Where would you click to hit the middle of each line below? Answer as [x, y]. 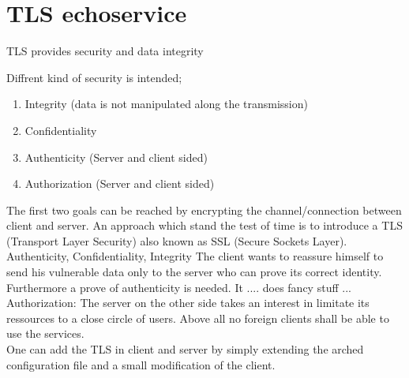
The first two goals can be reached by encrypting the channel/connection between [204, 210]
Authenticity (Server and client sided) [116, 157]
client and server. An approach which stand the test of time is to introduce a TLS [204, 225]
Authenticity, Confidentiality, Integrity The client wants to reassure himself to [195, 256]
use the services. [45, 333]
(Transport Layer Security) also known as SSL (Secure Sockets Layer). [177, 240]
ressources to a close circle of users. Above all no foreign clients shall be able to [198, 318]
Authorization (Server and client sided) [120, 183]
